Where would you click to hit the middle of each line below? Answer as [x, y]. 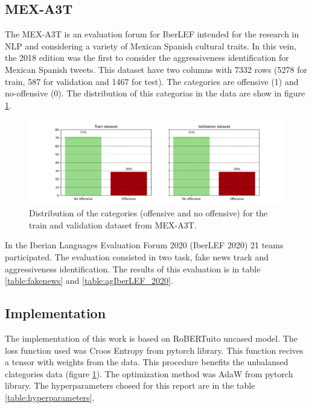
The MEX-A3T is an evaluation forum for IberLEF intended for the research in [152, 34]
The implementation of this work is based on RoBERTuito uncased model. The [151, 338]
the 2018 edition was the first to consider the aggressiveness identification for [147, 58]
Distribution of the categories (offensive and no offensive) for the [148, 213]
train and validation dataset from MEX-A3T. [113, 224]
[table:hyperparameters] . [50, 397]
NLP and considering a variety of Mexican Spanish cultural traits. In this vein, [151, 46]
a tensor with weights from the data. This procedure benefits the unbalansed [147, 362]
